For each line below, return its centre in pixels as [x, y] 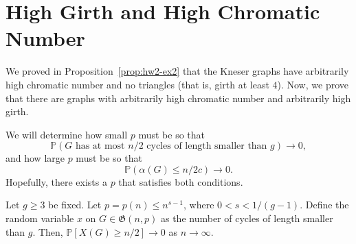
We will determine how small [67, 134]
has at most [100, 146]
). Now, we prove [313, 84]
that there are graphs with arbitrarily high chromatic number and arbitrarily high [178, 98]
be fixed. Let [75, 205]
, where [199, 205]
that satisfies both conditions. [181, 181]
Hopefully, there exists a [56, 181]
